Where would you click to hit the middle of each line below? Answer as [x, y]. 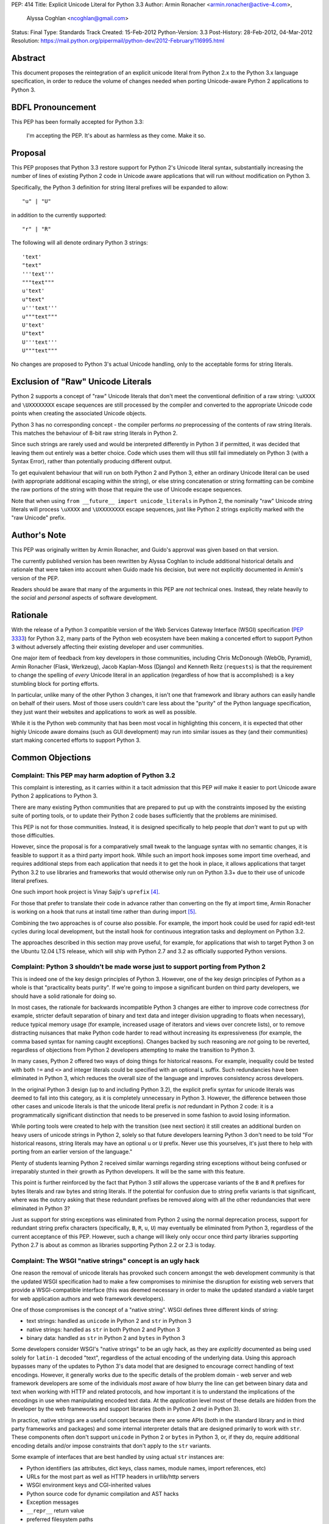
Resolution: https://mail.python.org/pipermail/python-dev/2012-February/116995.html [118, 41]
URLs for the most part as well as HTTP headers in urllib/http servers [113, 1476]
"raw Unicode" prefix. [39, 518]
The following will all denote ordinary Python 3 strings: [80, 243]
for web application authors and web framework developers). [88, 1298]
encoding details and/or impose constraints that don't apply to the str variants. [111, 1445]
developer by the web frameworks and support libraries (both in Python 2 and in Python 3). [126, 1409]
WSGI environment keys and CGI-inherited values [89, 1485]
